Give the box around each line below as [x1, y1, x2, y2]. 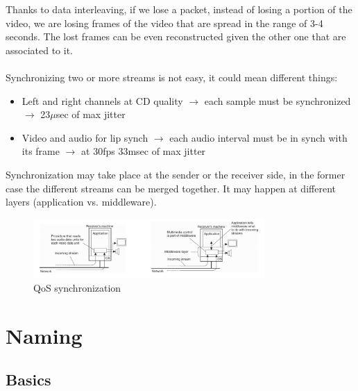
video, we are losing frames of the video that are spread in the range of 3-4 [6, 15, 323, 30]
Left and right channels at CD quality [22, 93, 183, 108]
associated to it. [6, 42, 73, 57]
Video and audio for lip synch [22, 130, 148, 144]
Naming [6, 321, 83, 349]
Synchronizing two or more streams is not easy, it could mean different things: [6, 69, 338, 84]
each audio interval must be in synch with [169, 130, 348, 144]
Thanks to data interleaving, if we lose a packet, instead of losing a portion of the [6, 2, 352, 16]
